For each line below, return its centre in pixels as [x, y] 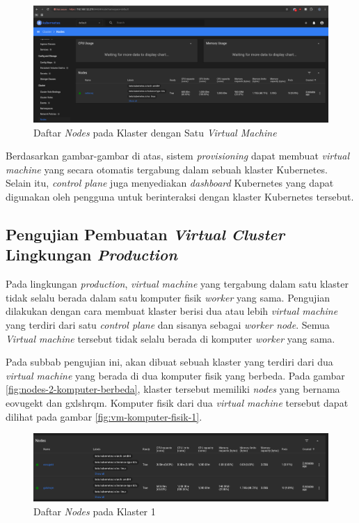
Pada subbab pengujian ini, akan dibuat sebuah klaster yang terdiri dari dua [169, 362]
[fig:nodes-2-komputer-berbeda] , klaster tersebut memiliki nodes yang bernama [173, 389]
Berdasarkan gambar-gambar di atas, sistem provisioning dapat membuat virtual [178, 156]
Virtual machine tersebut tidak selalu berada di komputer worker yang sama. [170, 338]
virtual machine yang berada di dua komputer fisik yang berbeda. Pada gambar [175, 375]
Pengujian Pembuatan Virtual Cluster [145, 234]
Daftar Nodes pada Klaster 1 [95, 511]
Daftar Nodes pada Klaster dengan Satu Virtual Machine [155, 132]
